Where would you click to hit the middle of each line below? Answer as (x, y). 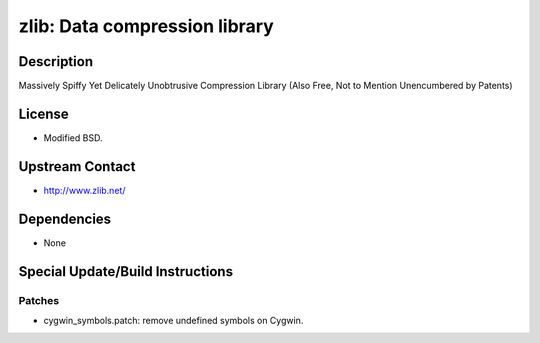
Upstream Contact (77, 166)
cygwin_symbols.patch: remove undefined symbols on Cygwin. (173, 320)
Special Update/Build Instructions (126, 271)
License (43, 113)
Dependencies (65, 218)
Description (56, 61)
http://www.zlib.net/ (84, 190)
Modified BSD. (73, 137)
